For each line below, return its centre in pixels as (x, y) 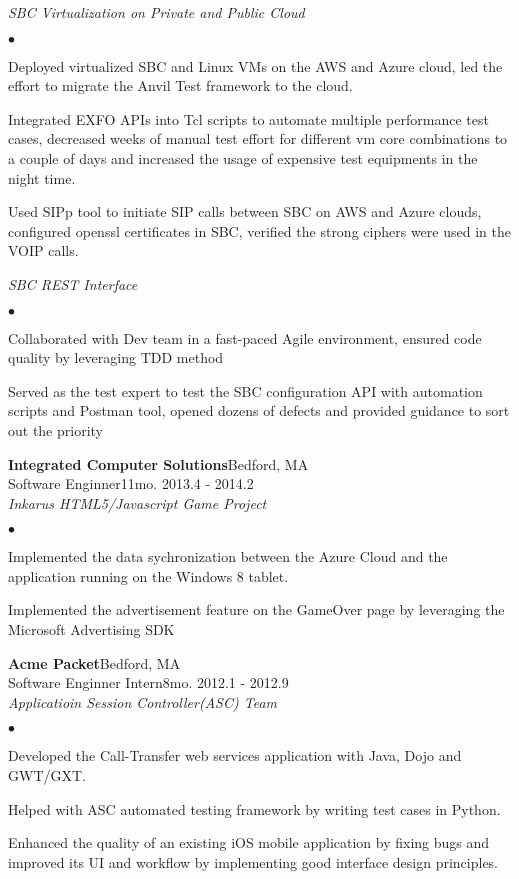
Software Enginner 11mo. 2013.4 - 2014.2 (131, 483)
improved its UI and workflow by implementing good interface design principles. (253, 861)
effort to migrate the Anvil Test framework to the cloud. (180, 85)
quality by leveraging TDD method (116, 357)
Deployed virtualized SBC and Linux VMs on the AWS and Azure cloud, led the (255, 65)
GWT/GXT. (47, 775)
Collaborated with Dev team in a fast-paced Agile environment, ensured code (245, 337)
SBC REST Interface (73, 283)
